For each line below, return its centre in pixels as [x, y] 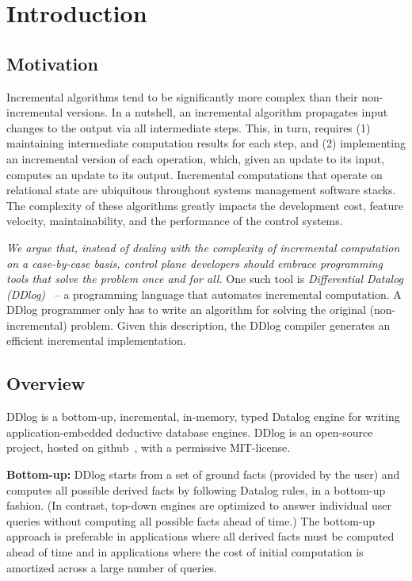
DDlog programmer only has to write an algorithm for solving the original [186, 310]
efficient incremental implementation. [96, 340]
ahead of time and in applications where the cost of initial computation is [185, 552]
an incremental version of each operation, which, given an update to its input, [196, 158]
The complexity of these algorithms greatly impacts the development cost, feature [205, 205]
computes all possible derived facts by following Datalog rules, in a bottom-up [196, 489]
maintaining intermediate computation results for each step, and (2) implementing [206, 143]
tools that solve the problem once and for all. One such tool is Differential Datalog [205, 279]
